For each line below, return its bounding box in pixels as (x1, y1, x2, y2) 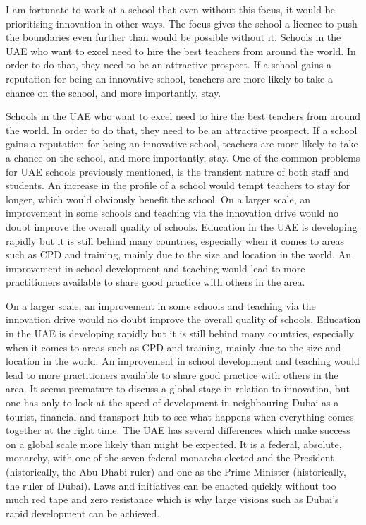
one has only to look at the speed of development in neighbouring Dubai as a (6, 395, 339, 410)
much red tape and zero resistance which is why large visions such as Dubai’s (6, 492, 339, 507)
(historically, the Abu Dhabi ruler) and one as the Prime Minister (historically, (6, 464, 346, 478)
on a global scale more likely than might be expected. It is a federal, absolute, (6, 436, 342, 451)
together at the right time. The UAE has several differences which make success (6, 423, 350, 437)
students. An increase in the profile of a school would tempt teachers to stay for (6, 178, 350, 193)
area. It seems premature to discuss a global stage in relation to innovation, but (6, 381, 350, 396)
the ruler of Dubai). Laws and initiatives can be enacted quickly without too (6, 478, 336, 493)
